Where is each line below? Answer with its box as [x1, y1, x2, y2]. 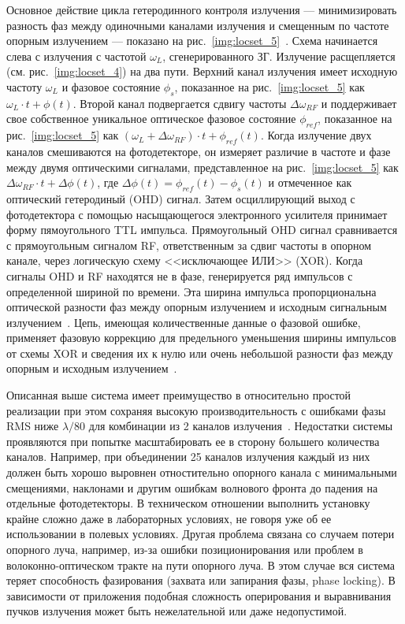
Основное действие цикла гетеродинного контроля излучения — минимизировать [6, 2, 397, 17]
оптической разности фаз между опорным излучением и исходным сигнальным [6, 299, 387, 315]
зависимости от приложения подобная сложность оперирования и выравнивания [6, 587, 392, 604]
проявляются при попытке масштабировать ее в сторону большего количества [6, 433, 380, 449]
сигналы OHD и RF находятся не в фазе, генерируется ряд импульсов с [6, 267, 353, 284]
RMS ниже [6, 418, 59, 434]
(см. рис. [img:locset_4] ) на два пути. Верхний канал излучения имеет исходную [6, 63, 398, 80]
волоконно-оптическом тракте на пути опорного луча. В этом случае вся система [6, 556, 396, 573]
